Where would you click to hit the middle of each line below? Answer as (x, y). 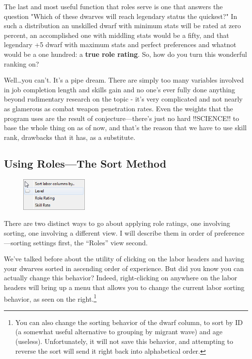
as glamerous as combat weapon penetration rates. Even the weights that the (118, 108)
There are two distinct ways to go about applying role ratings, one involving (117, 223)
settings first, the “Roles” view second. (90, 242)
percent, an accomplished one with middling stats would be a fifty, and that (117, 35)
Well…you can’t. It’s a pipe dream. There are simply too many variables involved (124, 80)
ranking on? (22, 63)
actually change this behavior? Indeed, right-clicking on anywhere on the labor (121, 278)
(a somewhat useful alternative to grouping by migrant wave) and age (119, 332)
